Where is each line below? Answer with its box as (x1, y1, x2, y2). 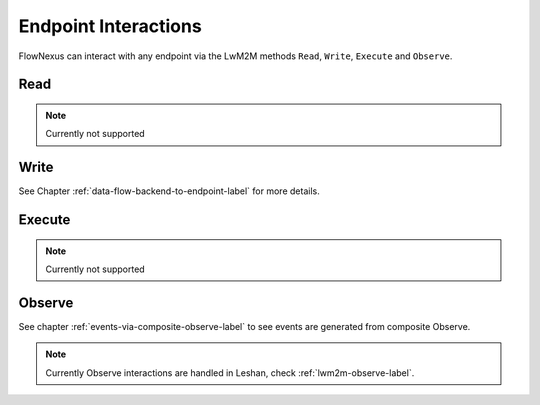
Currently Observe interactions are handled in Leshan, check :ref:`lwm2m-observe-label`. (45, 366, 415, 379)
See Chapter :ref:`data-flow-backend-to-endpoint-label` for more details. (18, 185, 320, 197)
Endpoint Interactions (18, 15, 202, 37)
